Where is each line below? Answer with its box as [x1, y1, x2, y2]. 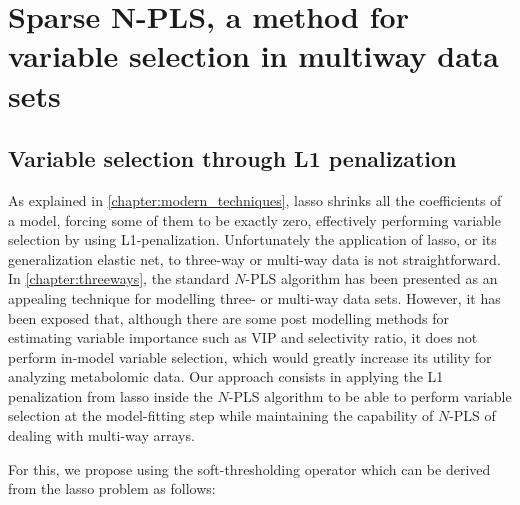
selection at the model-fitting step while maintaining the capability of [8, 405, 434, 426]
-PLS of [449, 405, 496, 426]
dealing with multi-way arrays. [8, 425, 195, 446]
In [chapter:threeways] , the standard [8, 268, 230, 289]
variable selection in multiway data [8, 35, 499, 76]
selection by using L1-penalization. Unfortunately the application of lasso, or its [8, 229, 497, 250]
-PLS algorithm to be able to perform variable [228, 385, 512, 406]
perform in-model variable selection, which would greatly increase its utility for [8, 346, 492, 367]
